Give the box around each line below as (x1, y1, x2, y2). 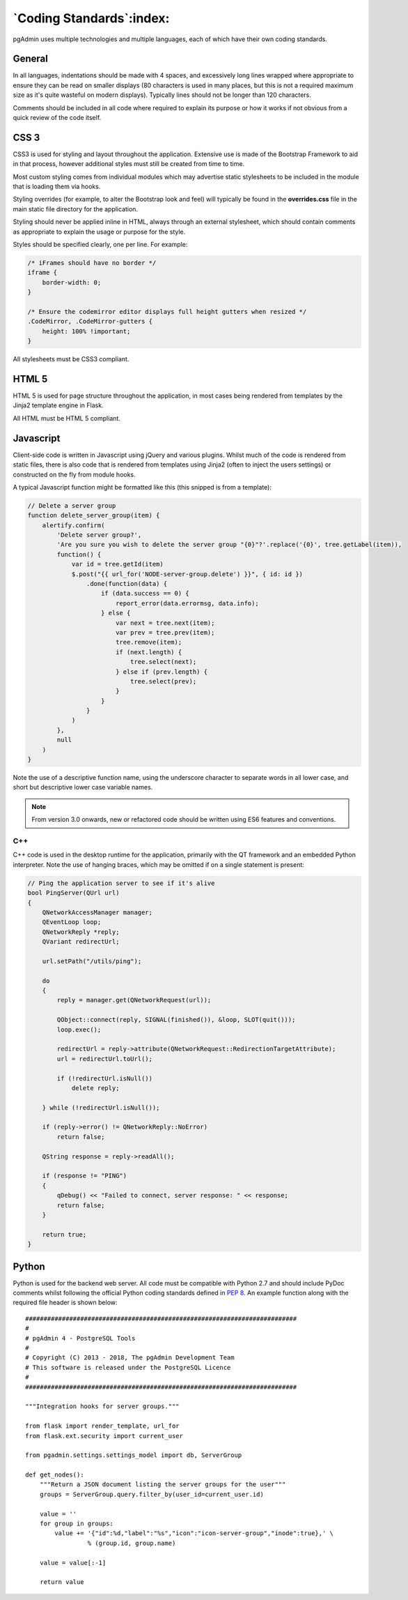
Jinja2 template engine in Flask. (13, 401, 104, 409)
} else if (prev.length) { (115, 667, 208, 676)
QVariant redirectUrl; (42, 938, 120, 946)
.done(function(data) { (86, 580, 167, 588)
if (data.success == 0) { (101, 589, 189, 598)
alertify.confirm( (42, 521, 105, 529)
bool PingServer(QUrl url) (27, 889, 120, 897)
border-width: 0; (42, 278, 102, 286)
